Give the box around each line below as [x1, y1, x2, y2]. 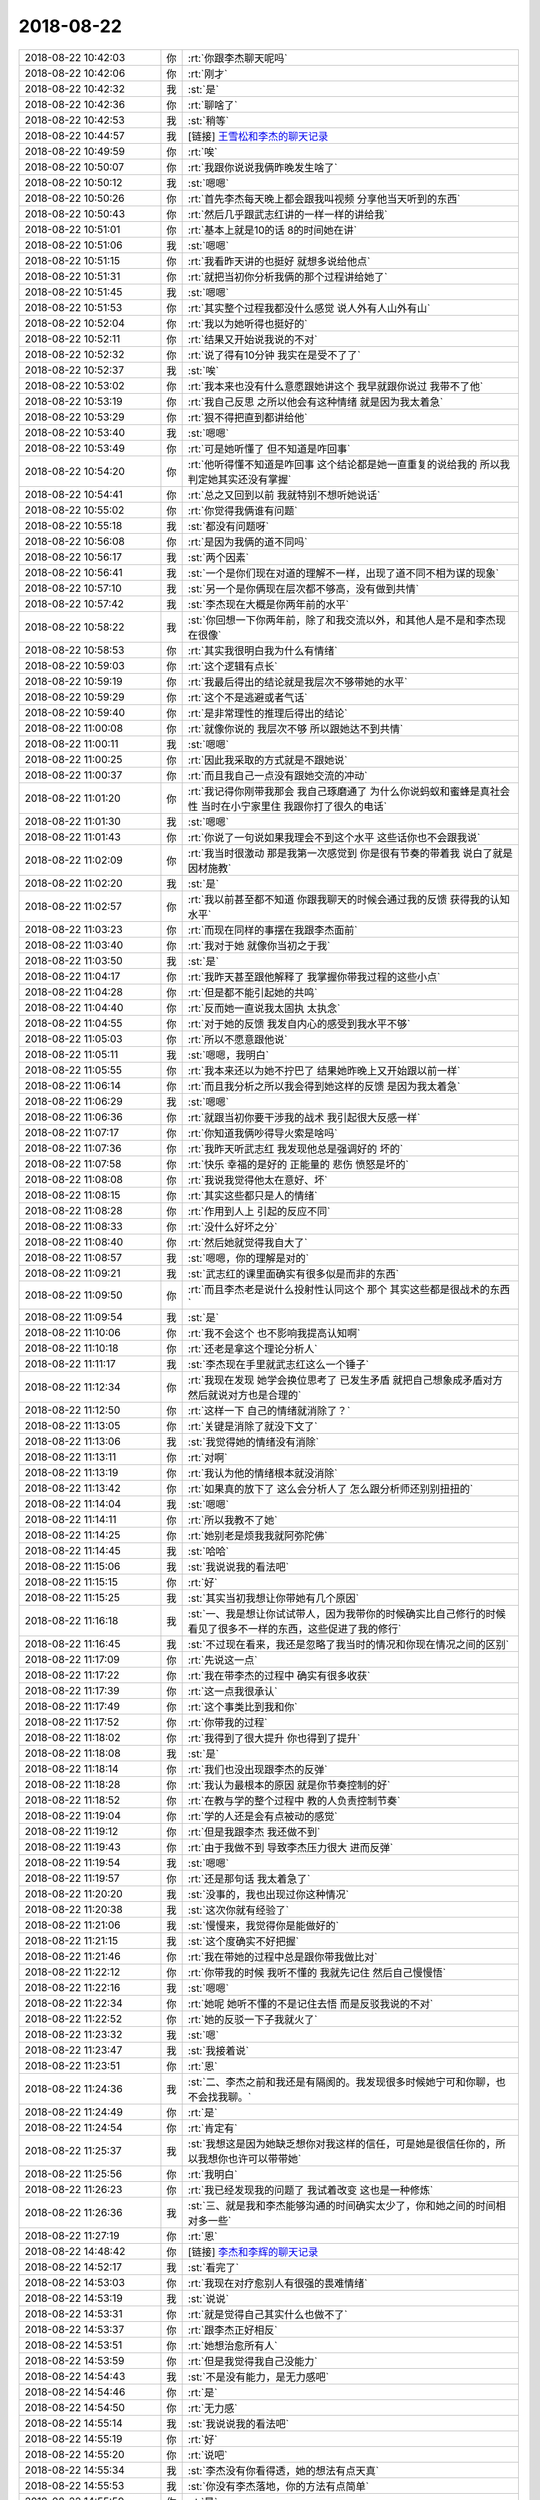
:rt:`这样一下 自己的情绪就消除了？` [187, 1403, 351, 1417]
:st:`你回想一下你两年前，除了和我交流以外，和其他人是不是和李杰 [187, 613, 496, 627]
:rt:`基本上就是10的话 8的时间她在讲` [187, 223, 357, 237]
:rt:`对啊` [187, 1450, 228, 1464]
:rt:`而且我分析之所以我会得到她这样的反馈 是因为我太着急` [187, 1079, 461, 1093]
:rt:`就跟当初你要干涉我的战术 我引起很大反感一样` [187, 1110, 421, 1124]
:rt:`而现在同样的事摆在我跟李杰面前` [187, 923, 358, 937]
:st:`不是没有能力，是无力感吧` [187, 2370, 330, 2384]
